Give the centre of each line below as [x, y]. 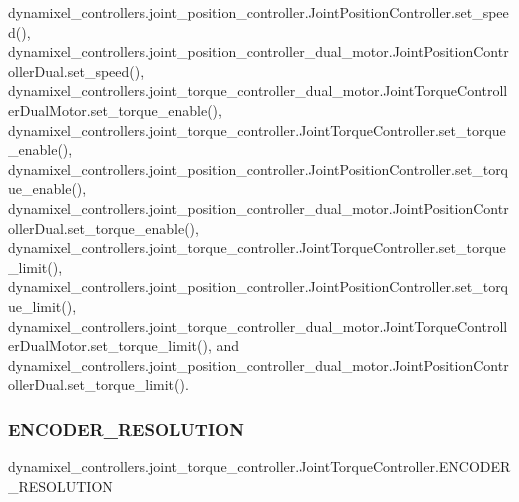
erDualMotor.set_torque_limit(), [110, 345]
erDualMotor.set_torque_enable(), [115, 109]
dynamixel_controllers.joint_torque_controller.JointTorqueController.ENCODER [259, 466]
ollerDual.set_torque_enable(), [103, 227]
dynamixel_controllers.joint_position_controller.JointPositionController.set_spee [258, 12]
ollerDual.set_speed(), [76, 70]
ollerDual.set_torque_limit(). [98, 384]
